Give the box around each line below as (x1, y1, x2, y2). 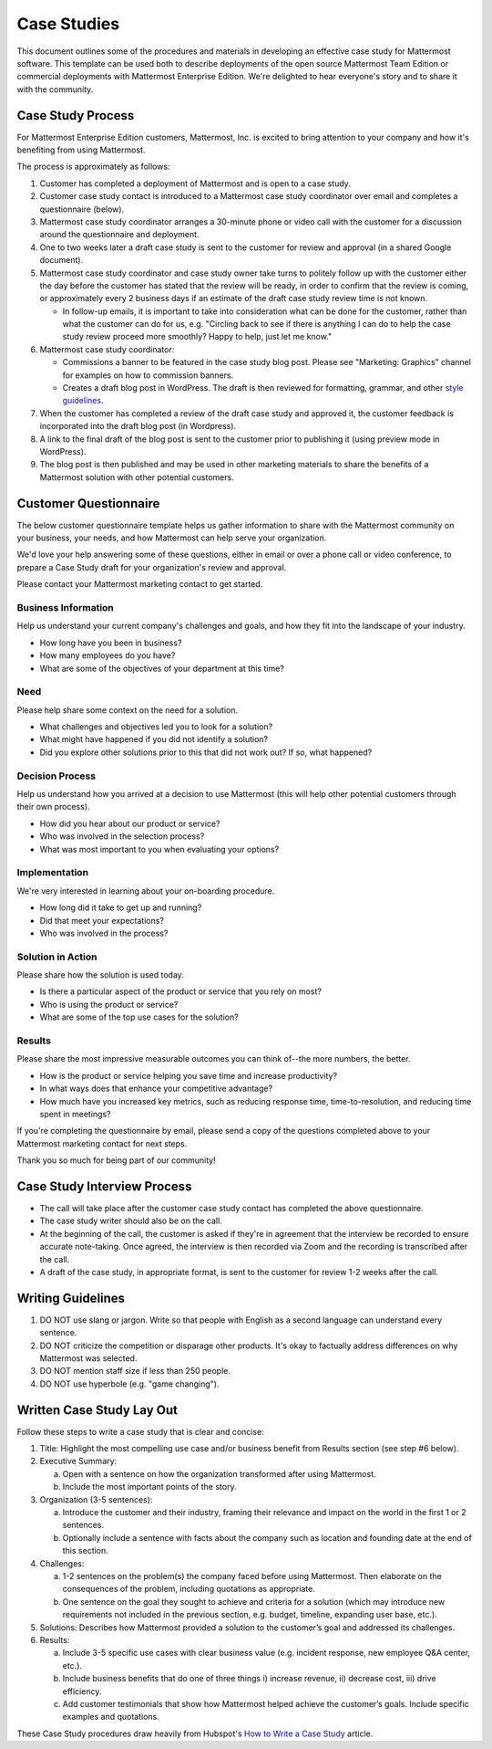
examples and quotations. (62, 1712, 159, 1723)
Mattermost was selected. (39, 1353, 138, 1364)
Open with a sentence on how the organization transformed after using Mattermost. (62, 1468, 377, 1479)
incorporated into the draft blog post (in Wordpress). (39, 421, 237, 432)
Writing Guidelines (16, 1290, 126, 1305)
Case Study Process (16, 108, 135, 123)
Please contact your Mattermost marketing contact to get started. (16, 579, 263, 590)
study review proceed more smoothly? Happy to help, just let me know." (62, 331, 333, 342)
